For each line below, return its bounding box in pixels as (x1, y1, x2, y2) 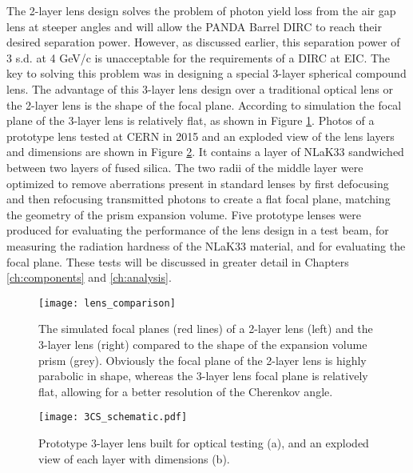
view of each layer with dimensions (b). (38, 450, 230, 467)
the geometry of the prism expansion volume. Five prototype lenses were (6, 206, 361, 222)
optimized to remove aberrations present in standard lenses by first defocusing (6, 174, 389, 191)
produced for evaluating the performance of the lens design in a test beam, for (6, 222, 389, 239)
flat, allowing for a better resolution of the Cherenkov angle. (38, 383, 333, 399)
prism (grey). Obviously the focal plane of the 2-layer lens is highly (38, 351, 367, 368)
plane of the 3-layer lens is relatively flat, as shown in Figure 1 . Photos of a (6, 112, 375, 129)
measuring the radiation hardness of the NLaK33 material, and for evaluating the (6, 237, 406, 254)
